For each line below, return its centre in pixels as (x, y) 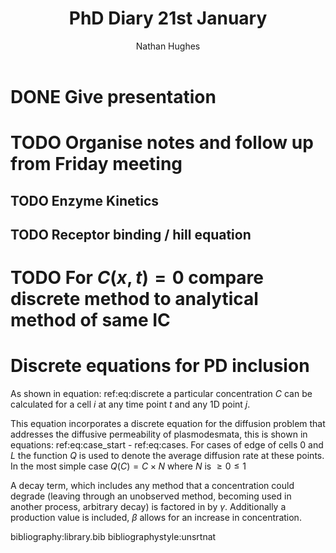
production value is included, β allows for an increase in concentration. (156, 518)
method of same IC (90, 320)
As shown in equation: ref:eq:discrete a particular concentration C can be (161, 394)
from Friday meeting (96, 164)
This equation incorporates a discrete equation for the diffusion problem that (168, 424)
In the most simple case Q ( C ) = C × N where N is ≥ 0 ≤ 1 (128, 466)
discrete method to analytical (134, 299)
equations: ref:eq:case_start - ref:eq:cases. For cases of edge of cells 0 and (167, 445)
